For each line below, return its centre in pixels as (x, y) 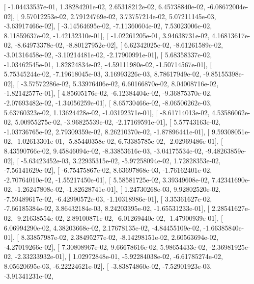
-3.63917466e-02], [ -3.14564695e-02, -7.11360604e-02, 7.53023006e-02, (108, 26)
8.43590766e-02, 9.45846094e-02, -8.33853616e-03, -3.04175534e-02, (104, 150)
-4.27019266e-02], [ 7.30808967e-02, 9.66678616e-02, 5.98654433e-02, (106, 246)
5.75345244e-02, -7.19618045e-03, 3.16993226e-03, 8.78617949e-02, (103, 74)
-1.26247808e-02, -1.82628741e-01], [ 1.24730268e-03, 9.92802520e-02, (118, 189)
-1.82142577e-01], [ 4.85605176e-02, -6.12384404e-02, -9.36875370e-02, (108, 93)
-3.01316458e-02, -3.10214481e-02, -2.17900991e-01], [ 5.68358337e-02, (108, 54)
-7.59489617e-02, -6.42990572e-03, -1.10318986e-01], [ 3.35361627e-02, (108, 198)
